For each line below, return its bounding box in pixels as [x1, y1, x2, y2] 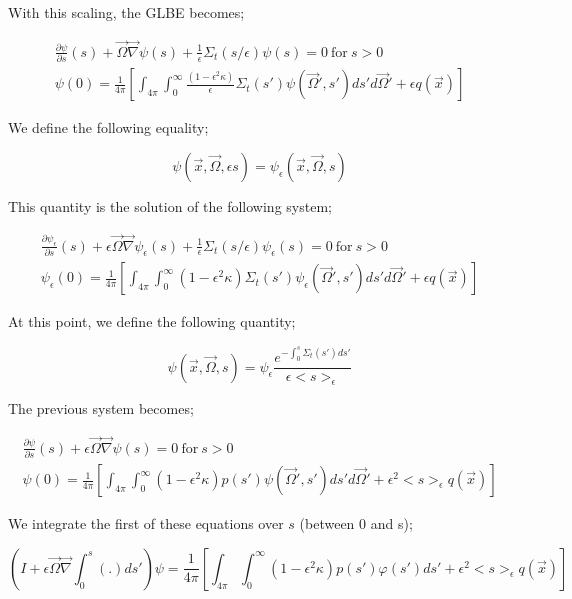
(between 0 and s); [299, 513, 413, 534]
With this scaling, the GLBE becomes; [8, 2, 245, 22]
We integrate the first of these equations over [8, 513, 284, 534]
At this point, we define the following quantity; [8, 311, 296, 332]
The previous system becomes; [8, 397, 194, 418]
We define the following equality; [8, 117, 209, 138]
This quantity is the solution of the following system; [8, 195, 332, 216]
